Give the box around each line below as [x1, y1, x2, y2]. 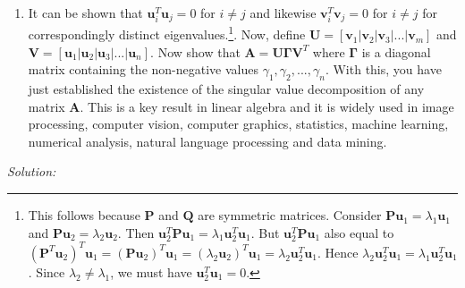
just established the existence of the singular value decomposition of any [28, 80, 425, 98]
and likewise [249, 4, 317, 21]
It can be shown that [28, 4, 143, 21]
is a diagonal [361, 42, 431, 61]
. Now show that [150, 42, 241, 61]
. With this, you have [325, 60, 442, 79]
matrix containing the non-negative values [28, 60, 258, 79]
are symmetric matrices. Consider [198, 206, 382, 224]
